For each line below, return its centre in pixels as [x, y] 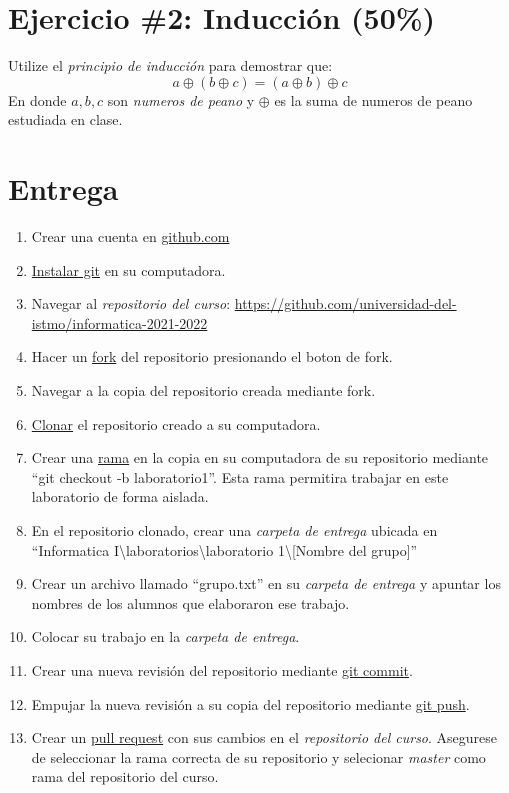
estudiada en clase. [65, 119]
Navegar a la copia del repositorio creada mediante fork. [203, 390]
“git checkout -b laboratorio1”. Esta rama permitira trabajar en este [240, 476]
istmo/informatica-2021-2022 [119, 322]
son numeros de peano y [181, 99]
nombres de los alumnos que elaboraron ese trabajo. [190, 602]
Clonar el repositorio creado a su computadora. [176, 423]
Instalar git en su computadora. [128, 269]
